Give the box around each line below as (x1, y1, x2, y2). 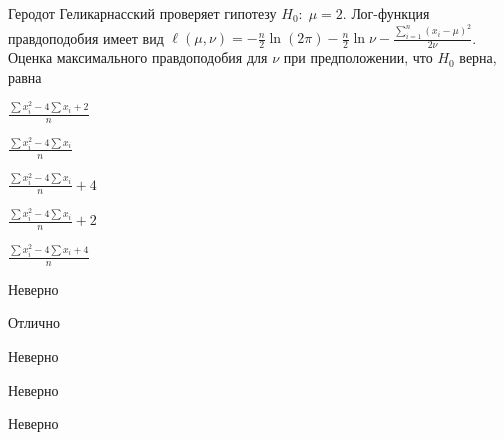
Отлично (8, 312, 60, 333)
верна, (459, 47, 497, 68)
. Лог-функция (342, 3, 430, 23)
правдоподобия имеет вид (8, 27, 164, 48)
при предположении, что (283, 47, 433, 68)
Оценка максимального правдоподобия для (8, 47, 268, 68)
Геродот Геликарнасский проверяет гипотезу (8, 3, 277, 23)
